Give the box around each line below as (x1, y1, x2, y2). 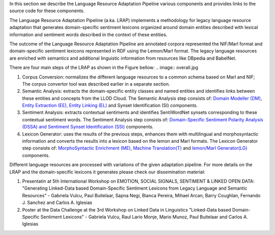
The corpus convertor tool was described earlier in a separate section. (22, 81, 170, 87)
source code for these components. (9, 8, 85, 14)
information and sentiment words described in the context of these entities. (9, 31, 168, 38)
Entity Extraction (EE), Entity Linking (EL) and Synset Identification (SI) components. (22, 102, 198, 109)
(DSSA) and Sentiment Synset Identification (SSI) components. (22, 124, 154, 130)
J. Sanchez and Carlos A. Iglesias (22, 199, 93, 206)
